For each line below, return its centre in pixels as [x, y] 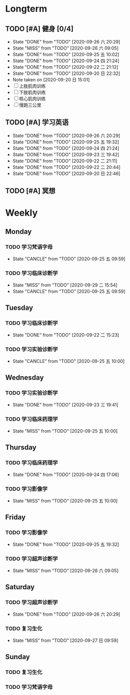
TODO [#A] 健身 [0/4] [39, 29]
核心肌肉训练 [32, 99]
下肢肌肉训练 [32, 92]
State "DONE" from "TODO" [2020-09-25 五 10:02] [66, 54]
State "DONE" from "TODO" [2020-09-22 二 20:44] [66, 167]
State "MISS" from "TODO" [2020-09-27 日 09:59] [65, 640]
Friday [15, 517]
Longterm [26, 9]
